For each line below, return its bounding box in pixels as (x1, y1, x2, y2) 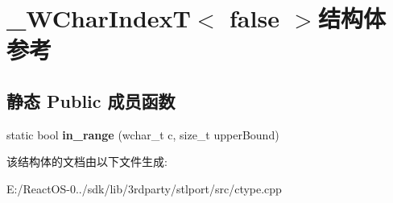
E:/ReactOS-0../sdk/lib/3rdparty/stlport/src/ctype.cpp (6, 180, 282, 197)
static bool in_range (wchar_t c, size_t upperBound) (6, 126, 279, 143)
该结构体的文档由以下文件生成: (6, 153, 168, 170)
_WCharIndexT (6, 2, 191, 35)
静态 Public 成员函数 (6, 88, 176, 113)
